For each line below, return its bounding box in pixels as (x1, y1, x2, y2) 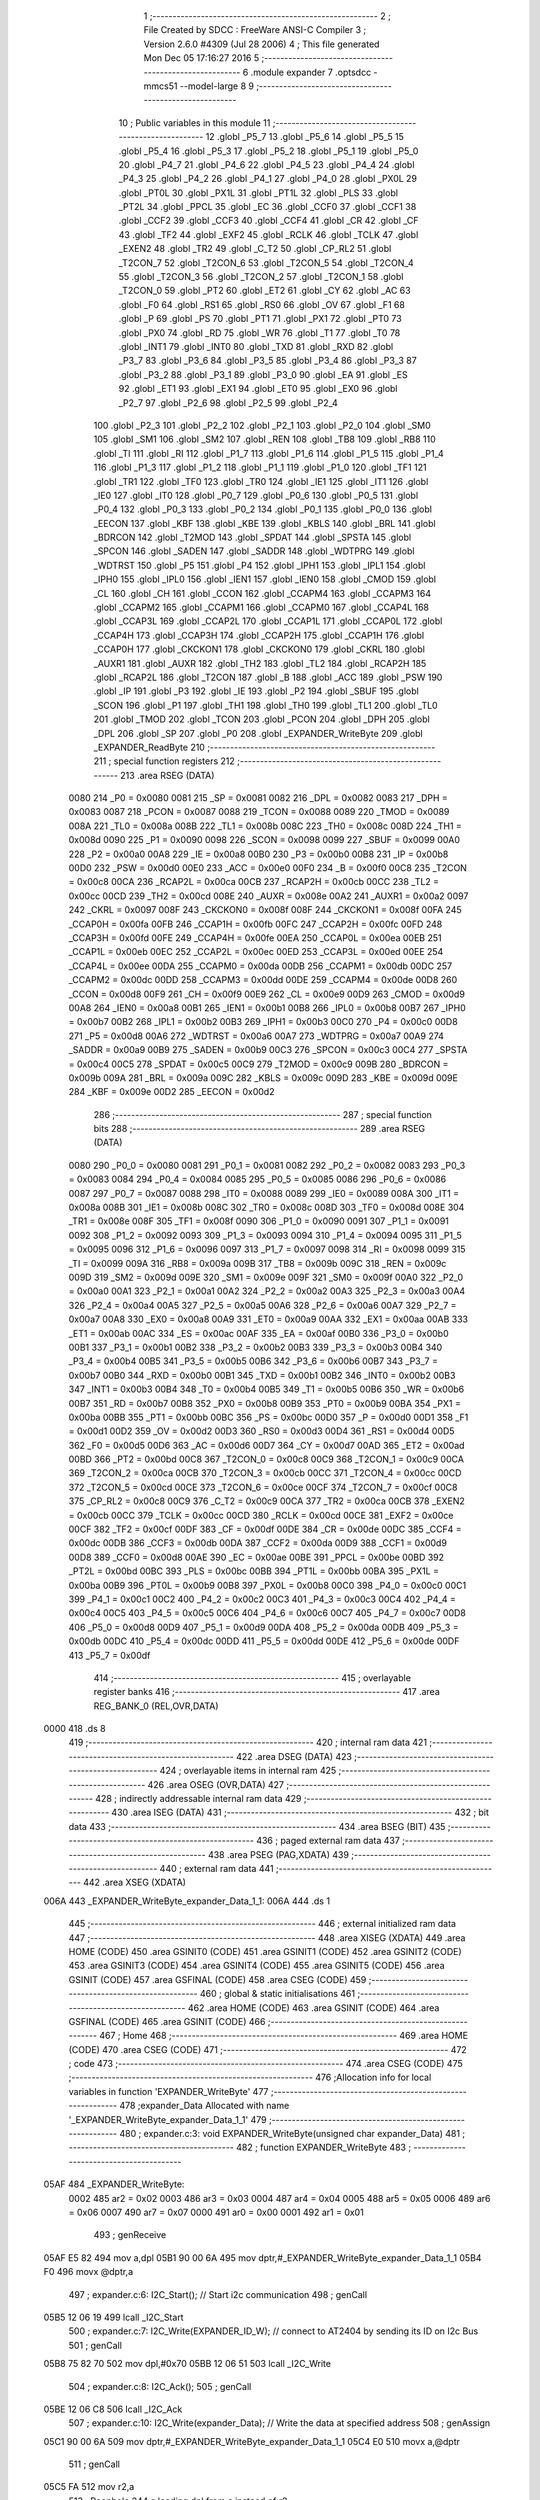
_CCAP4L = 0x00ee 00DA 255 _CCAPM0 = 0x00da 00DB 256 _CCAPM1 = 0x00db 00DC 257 (68, 960, 453, 972)
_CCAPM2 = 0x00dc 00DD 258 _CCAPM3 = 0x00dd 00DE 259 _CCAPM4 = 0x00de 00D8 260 (68, 974, 458, 986)
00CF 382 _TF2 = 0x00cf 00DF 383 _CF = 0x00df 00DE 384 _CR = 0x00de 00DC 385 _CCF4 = (68, 1523, 462, 1535)
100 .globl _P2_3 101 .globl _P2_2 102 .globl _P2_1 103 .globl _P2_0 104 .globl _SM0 (93, 419, 432, 431)
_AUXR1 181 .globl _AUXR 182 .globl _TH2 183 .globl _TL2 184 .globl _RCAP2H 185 (93, 657, 427, 669)
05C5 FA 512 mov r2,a (43, 2481, 135, 2493)
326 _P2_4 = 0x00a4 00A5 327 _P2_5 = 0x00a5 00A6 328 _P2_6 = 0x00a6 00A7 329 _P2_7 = (68, 1299, 457, 1311)
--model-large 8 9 (179, 80, 255, 92)
